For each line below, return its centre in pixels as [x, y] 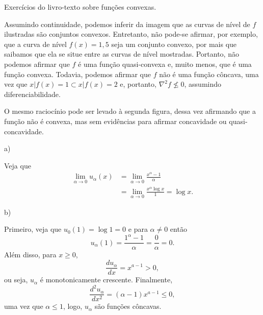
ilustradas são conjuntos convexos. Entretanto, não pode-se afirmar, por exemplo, [131, 34]
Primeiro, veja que [33, 229]
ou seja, [16, 280]
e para [138, 229]
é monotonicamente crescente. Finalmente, [106, 280]
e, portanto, [138, 84]
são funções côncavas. [128, 306]
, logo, [73, 306]
